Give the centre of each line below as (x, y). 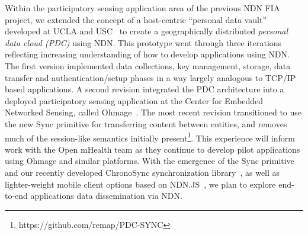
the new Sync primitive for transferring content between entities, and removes (146, 123)
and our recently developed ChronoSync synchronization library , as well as (142, 172)
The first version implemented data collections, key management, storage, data (148, 65)
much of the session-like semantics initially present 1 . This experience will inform (150, 137)
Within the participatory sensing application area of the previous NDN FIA (142, 8)
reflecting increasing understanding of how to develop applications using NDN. (147, 54)
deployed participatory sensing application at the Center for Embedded (134, 100)
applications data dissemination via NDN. (106, 196)
